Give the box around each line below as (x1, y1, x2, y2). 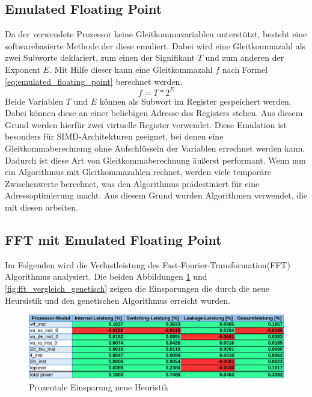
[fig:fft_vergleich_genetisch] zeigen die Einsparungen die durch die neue (5, 282, 269, 294)
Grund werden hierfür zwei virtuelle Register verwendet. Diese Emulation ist (5, 118, 287, 131)
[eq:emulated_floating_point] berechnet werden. (5, 75, 183, 87)
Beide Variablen (5, 94, 64, 107)
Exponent (5, 63, 40, 75)
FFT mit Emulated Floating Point (5, 230, 222, 248)
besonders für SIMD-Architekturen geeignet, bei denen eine (5, 130, 224, 143)
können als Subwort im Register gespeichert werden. (99, 94, 292, 107)
